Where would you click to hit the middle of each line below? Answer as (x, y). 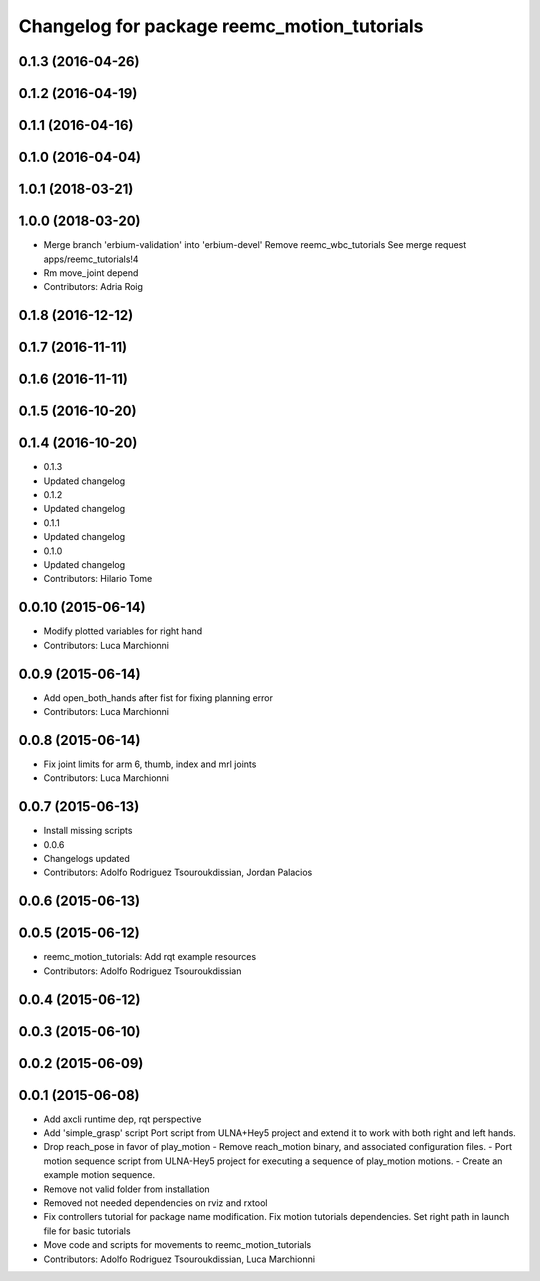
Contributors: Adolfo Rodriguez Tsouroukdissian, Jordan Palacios (178, 872)
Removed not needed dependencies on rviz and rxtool (155, 1202)
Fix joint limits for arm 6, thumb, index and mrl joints (150, 764)
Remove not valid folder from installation (126, 1189)
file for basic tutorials (87, 1231)
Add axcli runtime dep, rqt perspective (122, 1119)
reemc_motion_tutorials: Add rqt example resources (150, 957)
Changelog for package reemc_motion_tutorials (221, 26)
